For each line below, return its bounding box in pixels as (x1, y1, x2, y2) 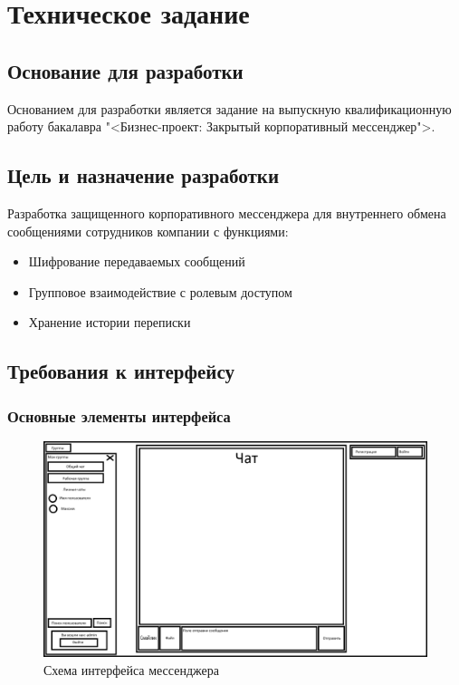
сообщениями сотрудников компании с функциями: (7, 221, 289, 240)
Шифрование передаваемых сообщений (28, 252, 245, 271)
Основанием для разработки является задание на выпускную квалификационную (7, 99, 452, 118)
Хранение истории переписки (28, 313, 191, 332)
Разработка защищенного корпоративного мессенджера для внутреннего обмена (7, 203, 446, 222)
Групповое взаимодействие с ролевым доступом (28, 282, 292, 301)
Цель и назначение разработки (7, 161, 280, 189)
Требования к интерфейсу (7, 357, 235, 385)
